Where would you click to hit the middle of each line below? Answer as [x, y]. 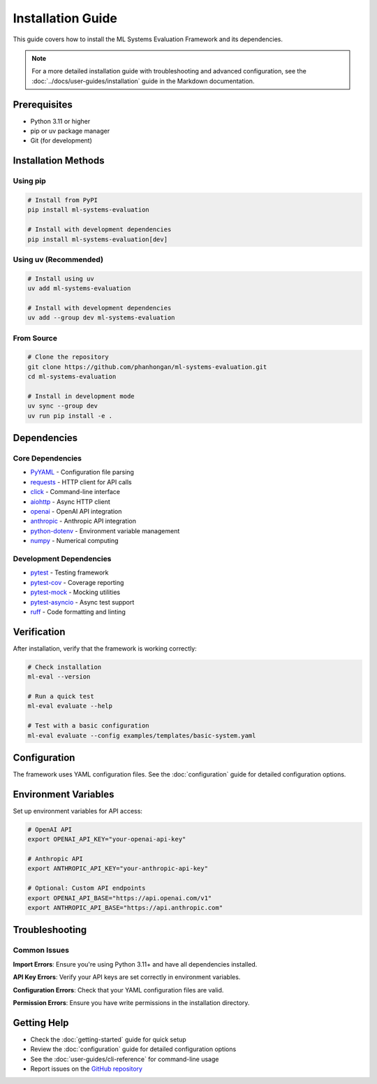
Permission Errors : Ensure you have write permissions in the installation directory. [131, 1002]
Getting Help [41, 1023]
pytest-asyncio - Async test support [82, 602]
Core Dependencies [47, 458]
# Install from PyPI [62, 200]
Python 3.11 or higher [60, 121]
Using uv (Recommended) [58, 259]
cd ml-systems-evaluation [72, 377]
